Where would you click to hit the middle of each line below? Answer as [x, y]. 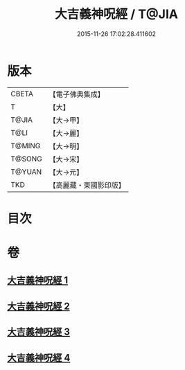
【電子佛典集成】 [77, 94]
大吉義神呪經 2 [39, 306]
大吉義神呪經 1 [38, 280]
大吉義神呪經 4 [39, 358]
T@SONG [27, 159]
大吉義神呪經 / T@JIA [116, 14]
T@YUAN [26, 172]
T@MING [26, 146]
